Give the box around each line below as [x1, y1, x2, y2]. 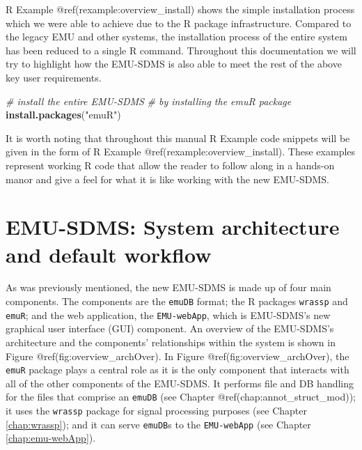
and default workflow [6, 240, 212, 268]
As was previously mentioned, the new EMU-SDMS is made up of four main [6, 280, 331, 295]
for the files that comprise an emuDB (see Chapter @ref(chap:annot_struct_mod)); [6, 389, 356, 404]
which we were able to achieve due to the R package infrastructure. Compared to [6, 15, 352, 30]
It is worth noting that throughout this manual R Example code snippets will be [6, 130, 350, 145]
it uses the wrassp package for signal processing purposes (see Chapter [6, 403, 307, 418]
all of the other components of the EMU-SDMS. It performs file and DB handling [6, 375, 354, 390]
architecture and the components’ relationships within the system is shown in [6, 334, 336, 349]
